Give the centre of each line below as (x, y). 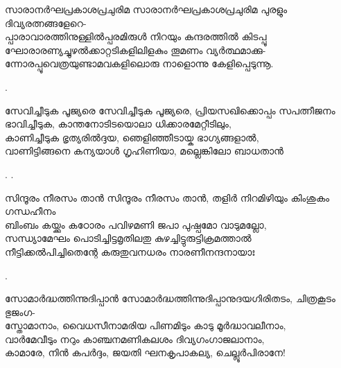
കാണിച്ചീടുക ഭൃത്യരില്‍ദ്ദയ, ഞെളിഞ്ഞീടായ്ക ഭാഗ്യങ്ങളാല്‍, (132, 137)
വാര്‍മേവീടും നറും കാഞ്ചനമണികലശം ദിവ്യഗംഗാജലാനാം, (135, 339)
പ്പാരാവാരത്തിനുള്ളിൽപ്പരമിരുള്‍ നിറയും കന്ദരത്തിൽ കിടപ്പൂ (136, 36)
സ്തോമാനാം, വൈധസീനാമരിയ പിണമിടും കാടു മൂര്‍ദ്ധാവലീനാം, (146, 325)
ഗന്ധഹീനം (30, 211)
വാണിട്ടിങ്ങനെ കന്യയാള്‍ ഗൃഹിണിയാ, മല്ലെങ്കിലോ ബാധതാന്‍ (145, 151)
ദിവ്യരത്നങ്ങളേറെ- (46, 23)
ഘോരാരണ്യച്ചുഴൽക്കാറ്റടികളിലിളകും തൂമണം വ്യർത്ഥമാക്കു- (135, 50)
